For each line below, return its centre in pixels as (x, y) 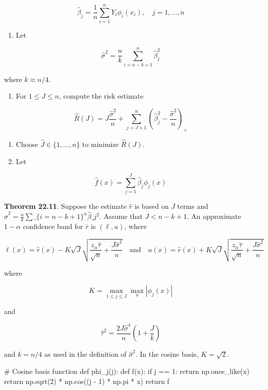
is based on (152, 206)
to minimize (100, 144)
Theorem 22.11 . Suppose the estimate (66, 206)
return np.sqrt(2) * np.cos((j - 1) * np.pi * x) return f (87, 381)
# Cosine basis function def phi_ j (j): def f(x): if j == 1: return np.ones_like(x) (127, 371)
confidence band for (53, 226)
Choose (27, 144)
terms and (193, 206)
